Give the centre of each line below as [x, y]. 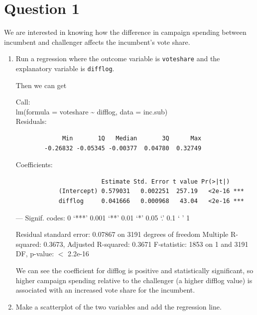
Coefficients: [34, 164]
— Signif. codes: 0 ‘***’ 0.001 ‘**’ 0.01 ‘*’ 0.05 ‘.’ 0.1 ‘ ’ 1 [103, 217]
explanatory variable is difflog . [65, 68]
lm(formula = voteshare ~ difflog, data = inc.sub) [92, 111]
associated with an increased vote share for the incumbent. [105, 290]
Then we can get [41, 85]
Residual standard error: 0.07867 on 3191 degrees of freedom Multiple [122, 234]
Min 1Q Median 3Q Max [132, 138]
